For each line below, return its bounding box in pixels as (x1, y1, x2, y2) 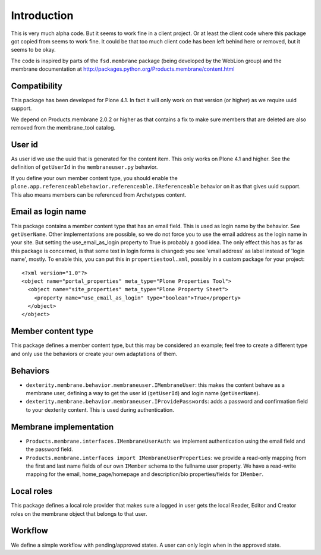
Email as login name (11, 207, 86, 217)
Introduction (11, 9, 74, 22)
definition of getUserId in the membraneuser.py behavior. (11, 163, 158, 171)
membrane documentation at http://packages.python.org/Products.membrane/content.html (11, 65, 235, 72)
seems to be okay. (11, 46, 56, 53)
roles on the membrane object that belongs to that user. (11, 510, 147, 517)
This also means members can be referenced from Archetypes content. (11, 191, 187, 198)
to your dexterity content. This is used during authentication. (26, 406, 175, 413)
